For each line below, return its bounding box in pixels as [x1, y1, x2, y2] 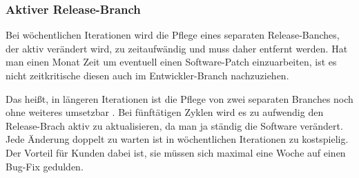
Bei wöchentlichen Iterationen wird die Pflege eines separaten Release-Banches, [6, 28, 340, 42]
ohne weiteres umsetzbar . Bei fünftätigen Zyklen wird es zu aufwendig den [6, 105, 324, 119]
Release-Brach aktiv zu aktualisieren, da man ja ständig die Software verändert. [6, 118, 343, 132]
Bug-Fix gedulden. [6, 159, 84, 173]
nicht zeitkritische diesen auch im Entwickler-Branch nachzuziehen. [6, 68, 289, 82]
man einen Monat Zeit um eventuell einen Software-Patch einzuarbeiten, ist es [6, 55, 337, 69]
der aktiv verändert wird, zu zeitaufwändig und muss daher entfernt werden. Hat [6, 41, 348, 55]
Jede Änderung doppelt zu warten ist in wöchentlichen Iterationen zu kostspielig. [6, 132, 349, 146]
